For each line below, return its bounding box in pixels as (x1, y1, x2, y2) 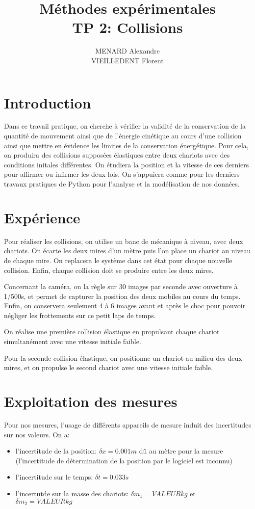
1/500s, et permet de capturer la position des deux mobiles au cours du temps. (4, 291, 241, 301)
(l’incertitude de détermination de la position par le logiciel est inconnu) (15, 455, 232, 465)
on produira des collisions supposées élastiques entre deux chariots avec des (4, 150, 230, 160)
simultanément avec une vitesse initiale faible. (4, 336, 141, 347)
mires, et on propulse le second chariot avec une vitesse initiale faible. (4, 362, 213, 373)
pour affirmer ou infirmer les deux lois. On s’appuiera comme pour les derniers (4, 169, 240, 179)
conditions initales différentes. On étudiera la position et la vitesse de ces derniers (4, 159, 249, 169)
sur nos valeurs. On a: (4, 429, 70, 439)
